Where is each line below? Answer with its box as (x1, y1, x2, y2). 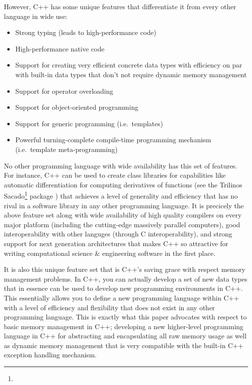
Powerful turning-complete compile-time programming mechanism (15, 134, 211, 145)
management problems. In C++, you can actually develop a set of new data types (4, 273, 248, 284)
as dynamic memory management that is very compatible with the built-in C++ (4, 340, 244, 350)
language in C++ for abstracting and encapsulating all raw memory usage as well (4, 331, 247, 341)
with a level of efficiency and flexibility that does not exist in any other (4, 302, 215, 312)
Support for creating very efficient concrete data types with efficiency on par (15, 60, 242, 70)
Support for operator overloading (15, 85, 113, 96)
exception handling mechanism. (4, 350, 97, 360)
